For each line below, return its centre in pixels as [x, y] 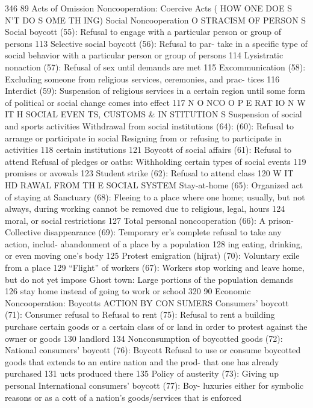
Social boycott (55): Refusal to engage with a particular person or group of [143, 32]
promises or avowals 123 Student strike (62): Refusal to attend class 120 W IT [149, 173]
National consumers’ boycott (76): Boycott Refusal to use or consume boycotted [153, 350]
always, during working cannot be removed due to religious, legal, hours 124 [145, 209]
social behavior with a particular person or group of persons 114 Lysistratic [144, 55]
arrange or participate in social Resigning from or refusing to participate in [144, 138]
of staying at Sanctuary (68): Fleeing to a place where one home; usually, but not [155, 196]
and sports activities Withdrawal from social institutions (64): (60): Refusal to [149, 125]
